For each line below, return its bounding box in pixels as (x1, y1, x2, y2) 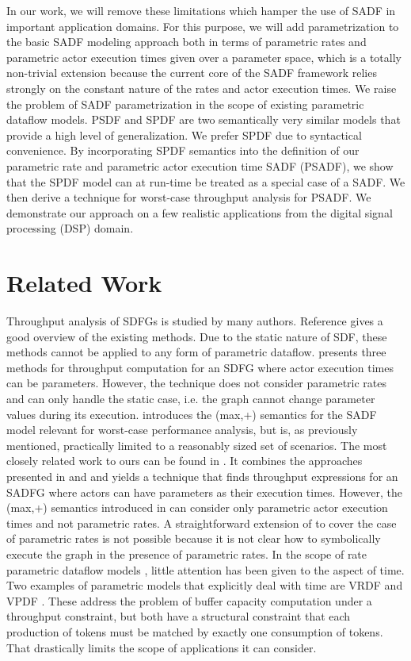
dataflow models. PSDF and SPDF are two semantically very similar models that (6, 111, 401, 128)
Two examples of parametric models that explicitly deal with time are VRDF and (6, 577, 403, 594)
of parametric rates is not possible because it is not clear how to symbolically (6, 530, 381, 547)
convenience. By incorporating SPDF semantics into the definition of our (6, 142, 360, 159)
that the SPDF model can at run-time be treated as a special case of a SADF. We (6, 173, 405, 190)
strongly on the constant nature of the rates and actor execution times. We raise (6, 79, 397, 96)
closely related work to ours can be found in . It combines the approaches (6, 452, 363, 469)
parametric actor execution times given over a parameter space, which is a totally (6, 48, 401, 65)
